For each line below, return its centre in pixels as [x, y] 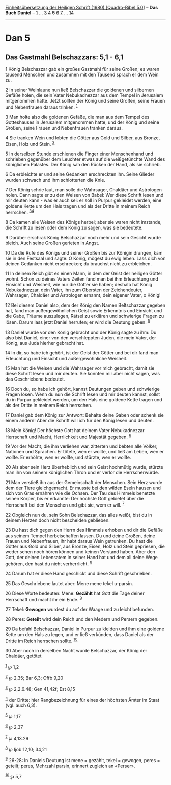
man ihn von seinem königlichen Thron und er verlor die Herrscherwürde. [82, 473]
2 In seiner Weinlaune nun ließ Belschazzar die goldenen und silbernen [80, 90]
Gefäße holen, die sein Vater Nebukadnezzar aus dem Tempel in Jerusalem [84, 95]
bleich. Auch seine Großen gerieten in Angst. [52, 243]
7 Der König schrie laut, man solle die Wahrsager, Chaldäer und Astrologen [83, 190]
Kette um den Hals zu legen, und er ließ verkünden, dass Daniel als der [80, 635]
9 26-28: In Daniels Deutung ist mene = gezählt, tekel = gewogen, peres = [83, 760]
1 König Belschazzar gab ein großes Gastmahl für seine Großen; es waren [82, 69]
